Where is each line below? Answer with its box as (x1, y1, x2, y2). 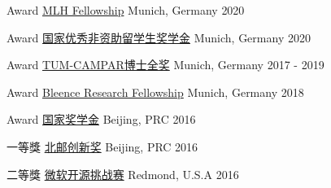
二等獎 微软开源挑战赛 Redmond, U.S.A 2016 (7, 165, 239, 182)
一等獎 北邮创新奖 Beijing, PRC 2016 (7, 138, 198, 155)
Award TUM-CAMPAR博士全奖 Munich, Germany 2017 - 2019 (7, 56, 324, 73)
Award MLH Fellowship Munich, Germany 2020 (7, 2, 245, 18)
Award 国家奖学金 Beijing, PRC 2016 (7, 111, 196, 128)
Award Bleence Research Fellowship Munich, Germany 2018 (7, 83, 304, 100)
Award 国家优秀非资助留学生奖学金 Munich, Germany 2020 (7, 28, 311, 46)
